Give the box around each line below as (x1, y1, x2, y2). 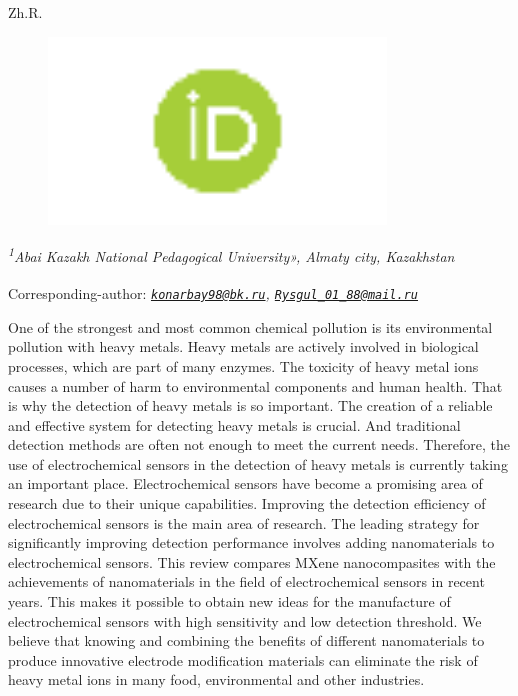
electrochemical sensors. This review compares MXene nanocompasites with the (8, 551, 496, 572)
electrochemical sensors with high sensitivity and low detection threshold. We (8, 610, 482, 631)
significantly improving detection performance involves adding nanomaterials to (8, 532, 495, 553)
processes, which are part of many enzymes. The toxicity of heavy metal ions (8, 355, 479, 376)
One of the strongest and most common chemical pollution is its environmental (8, 316, 493, 337)
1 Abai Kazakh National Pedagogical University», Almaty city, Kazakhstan (8, 243, 455, 266)
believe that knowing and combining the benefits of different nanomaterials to (8, 630, 485, 651)
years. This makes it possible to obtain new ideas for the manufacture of (8, 591, 451, 612)
